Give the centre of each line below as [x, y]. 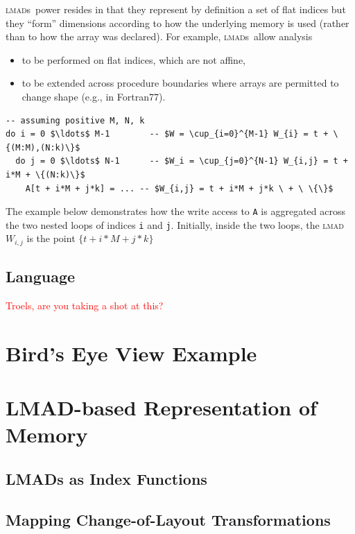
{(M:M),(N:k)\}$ [43, 147]
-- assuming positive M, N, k [75, 120]
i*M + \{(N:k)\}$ [45, 174]
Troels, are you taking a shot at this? [85, 305]
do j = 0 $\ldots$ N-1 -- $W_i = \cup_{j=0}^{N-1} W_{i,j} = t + [182, 161]
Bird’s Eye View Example [131, 353]
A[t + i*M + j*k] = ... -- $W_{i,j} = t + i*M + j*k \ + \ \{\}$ [179, 188]
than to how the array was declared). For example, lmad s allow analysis [159, 36]
